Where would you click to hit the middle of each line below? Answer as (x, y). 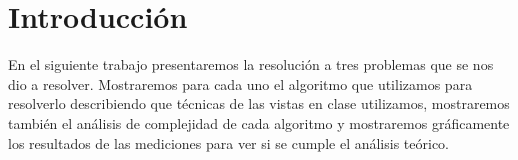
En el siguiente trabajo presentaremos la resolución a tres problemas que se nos (251, 64)
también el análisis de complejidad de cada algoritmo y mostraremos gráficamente (259, 122)
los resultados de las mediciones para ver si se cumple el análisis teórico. (228, 142)
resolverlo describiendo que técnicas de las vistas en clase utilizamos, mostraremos (259, 103)
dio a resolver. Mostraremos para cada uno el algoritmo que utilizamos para (240, 83)
